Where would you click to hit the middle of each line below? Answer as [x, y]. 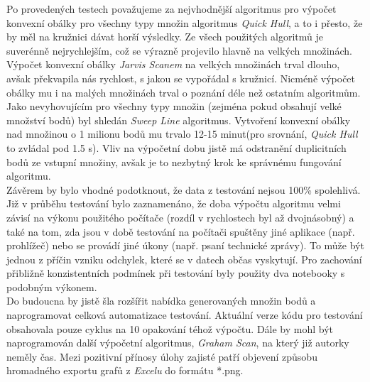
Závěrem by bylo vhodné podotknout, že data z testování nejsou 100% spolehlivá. [184, 189]
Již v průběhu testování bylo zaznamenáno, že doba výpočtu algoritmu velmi [174, 203]
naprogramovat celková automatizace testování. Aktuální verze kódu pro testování [185, 315]
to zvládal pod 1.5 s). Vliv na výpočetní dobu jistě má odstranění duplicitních [176, 147]
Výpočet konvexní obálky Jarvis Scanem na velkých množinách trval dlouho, [173, 64]
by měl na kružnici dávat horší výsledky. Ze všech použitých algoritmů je [165, 37]
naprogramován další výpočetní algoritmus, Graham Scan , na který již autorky [178, 343]
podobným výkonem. [52, 286]
